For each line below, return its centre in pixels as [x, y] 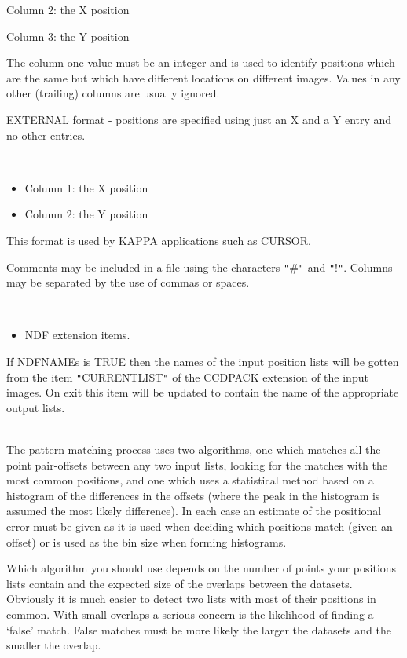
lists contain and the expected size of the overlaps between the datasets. [180, 583]
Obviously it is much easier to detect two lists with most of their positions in [191, 599]
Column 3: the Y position [68, 36]
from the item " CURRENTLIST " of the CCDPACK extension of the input [187, 377]
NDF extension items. [77, 335]
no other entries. [46, 135]
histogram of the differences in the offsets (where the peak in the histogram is [193, 495]
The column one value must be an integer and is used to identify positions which [201, 62]
